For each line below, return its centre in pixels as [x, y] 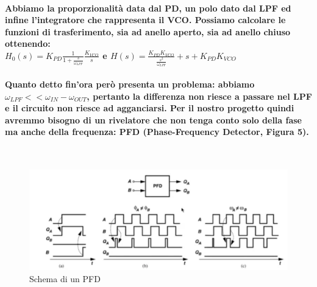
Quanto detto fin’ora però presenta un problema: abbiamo [130, 84]
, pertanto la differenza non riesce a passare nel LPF [199, 96]
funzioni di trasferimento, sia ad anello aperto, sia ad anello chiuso [148, 31]
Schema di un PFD [65, 278]
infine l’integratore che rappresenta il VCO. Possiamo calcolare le [145, 20]
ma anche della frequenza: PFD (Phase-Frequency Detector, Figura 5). [157, 132]
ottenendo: [28, 43]
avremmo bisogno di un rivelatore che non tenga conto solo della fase [153, 119]
